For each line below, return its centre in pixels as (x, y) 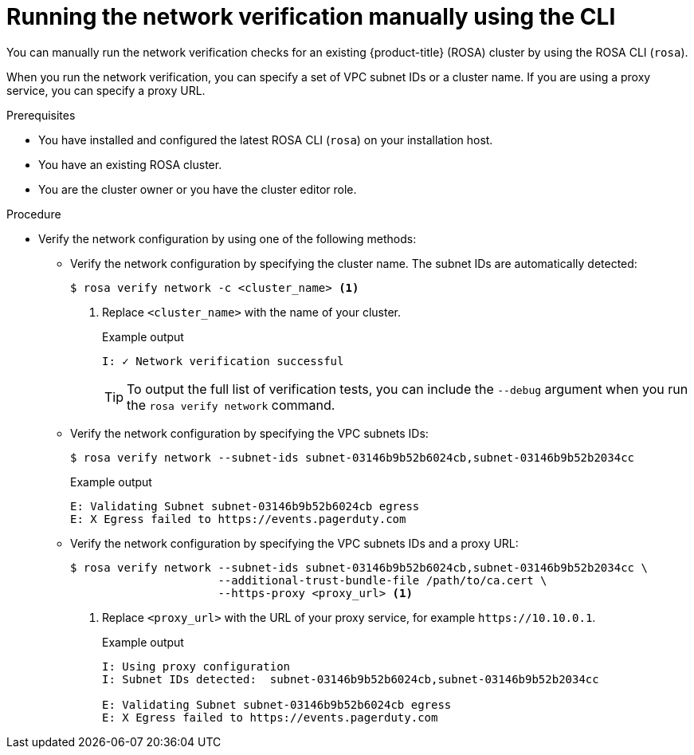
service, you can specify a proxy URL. (106, 90)
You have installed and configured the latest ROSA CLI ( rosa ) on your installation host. (266, 140)
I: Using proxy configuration (196, 666)
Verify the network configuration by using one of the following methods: (227, 238)
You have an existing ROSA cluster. (130, 164)
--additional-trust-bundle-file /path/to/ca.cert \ (382, 580)
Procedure (34, 214)
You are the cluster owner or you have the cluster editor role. (198, 189)
